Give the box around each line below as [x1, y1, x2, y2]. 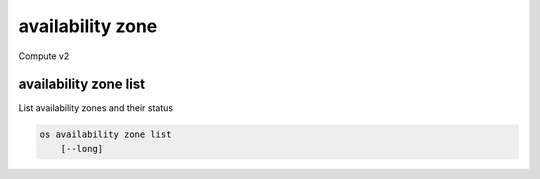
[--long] [60, 143, 104, 154]
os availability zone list [39, 129, 172, 140]
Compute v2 [18, 50, 70, 62]
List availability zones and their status [18, 102, 174, 114]
